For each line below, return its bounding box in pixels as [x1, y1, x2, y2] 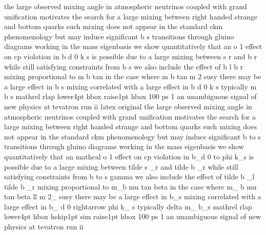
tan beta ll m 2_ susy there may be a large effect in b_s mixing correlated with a [4, 191, 261, 202]
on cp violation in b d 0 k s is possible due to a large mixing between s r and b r [4, 51, 257, 61]
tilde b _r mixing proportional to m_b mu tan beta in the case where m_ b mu [4, 181, 257, 192]
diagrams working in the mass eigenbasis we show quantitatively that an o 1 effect [4, 41, 262, 52]
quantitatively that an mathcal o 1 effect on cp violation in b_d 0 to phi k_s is [4, 151, 254, 161]
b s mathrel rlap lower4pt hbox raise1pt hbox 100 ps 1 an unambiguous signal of [4, 91, 257, 102]
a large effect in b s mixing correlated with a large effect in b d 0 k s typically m [4, 81, 257, 91]
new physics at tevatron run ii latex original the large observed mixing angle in [4, 101, 252, 111]
